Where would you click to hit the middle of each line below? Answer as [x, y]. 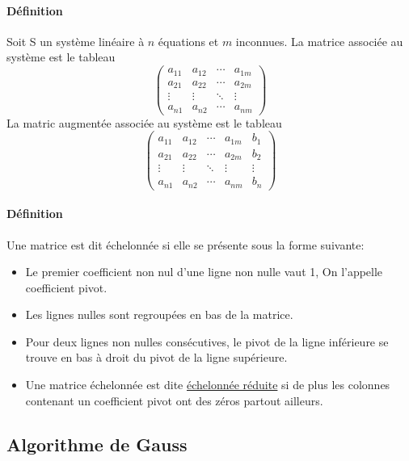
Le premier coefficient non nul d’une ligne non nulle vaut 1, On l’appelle [204, 272]
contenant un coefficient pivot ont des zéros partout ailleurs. [174, 400]
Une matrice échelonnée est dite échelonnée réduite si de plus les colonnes [208, 385]
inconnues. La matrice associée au [319, 41]
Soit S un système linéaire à [76, 41]
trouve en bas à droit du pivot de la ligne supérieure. [156, 357]
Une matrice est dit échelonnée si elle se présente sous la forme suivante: [186, 244]
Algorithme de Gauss [97, 444]
